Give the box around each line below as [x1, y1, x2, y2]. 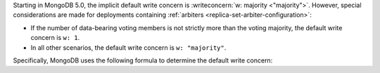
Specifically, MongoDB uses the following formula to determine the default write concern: [13, 56, 273, 65]
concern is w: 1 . [30, 34, 80, 42]
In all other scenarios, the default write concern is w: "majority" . [30, 43, 227, 52]
